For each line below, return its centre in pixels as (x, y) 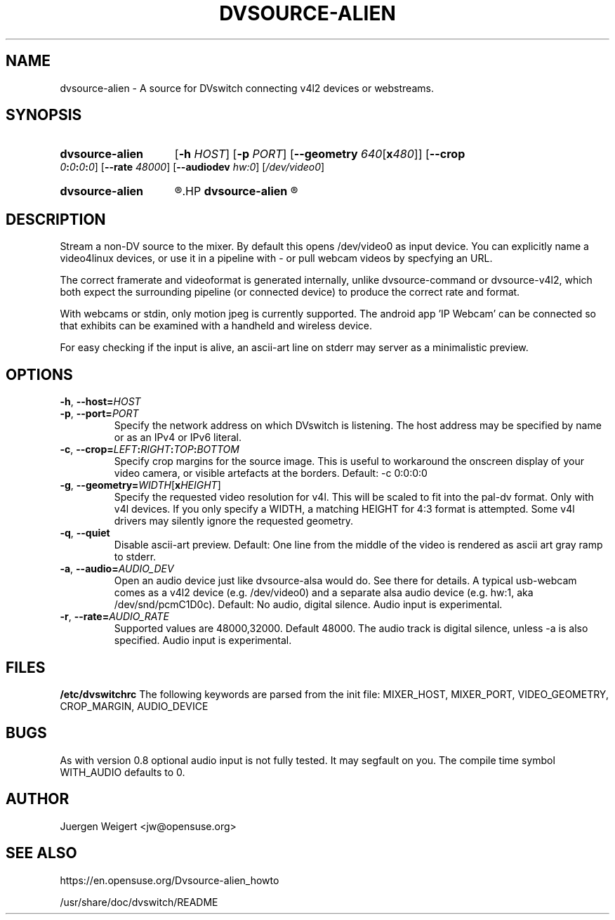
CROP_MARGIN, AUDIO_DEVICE (134, 706)
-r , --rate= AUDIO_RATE (114, 617)
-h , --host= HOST (100, 402)
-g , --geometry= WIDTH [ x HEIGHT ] (140, 485)
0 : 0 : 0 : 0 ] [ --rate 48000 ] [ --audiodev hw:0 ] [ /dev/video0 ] (192, 167)
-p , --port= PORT (99, 414)
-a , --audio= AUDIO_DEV (117, 569)
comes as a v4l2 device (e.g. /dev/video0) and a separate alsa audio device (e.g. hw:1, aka (324, 593)
